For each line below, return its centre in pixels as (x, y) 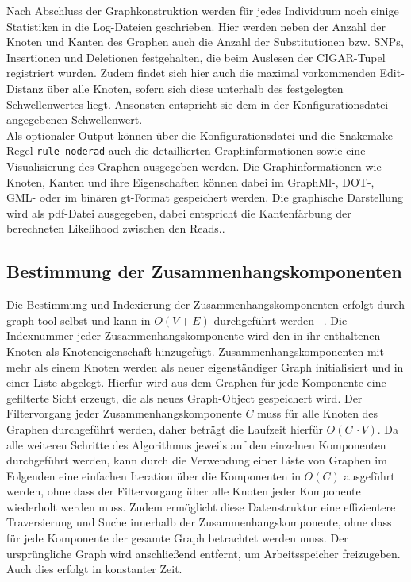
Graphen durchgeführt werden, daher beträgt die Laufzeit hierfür (165, 428)
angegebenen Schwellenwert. (75, 119)
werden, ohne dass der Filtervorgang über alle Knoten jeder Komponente (184, 491)
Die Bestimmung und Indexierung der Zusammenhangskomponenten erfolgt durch (206, 304)
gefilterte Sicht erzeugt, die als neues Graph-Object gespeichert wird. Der (184, 397)
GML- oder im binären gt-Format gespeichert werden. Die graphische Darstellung (205, 197)
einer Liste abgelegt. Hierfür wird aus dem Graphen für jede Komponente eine (196, 382)
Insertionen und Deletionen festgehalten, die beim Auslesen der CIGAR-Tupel (196, 57)
